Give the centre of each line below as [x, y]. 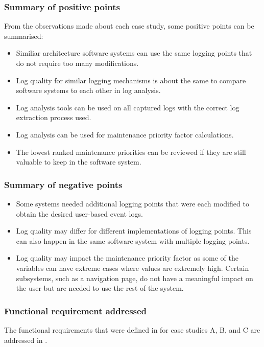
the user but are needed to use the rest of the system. [100, 288]
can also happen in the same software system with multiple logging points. [133, 240]
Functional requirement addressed [76, 310]
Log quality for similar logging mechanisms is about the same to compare [131, 80]
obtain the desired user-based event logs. [79, 213]
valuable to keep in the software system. [79, 162]
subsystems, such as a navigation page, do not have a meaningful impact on [135, 278]
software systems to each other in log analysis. [88, 90]
